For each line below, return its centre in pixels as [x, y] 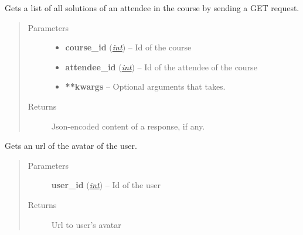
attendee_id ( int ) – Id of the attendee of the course [161, 67]
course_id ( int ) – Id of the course [128, 47]
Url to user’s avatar [86, 224]
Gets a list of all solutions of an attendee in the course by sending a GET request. [152, 8]
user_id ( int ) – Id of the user [106, 185]
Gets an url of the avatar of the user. [71, 146]
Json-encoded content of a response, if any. [128, 126]
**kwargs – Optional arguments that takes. [145, 86]
